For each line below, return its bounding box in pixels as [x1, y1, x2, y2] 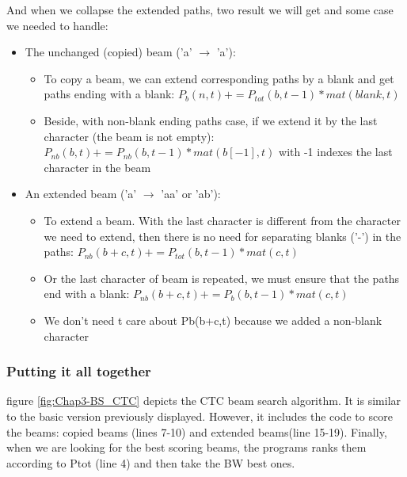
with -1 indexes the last [279, 143, 393, 160]
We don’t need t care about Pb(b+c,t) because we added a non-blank [44, 311, 382, 328]
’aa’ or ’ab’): [161, 185, 221, 202]
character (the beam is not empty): [44, 128, 215, 144]
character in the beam [44, 158, 151, 175]
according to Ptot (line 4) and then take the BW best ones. [6, 454, 295, 471]
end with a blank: [44, 285, 130, 302]
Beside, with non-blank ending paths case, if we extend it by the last [44, 112, 378, 128]
